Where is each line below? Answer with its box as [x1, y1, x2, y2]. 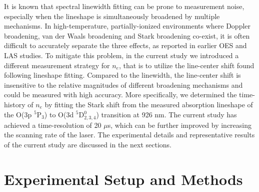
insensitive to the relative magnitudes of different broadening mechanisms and [4, 79, 243, 90]
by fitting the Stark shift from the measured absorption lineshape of [44, 99, 253, 109]
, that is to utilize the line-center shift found [118, 60, 254, 70]
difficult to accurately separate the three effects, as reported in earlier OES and [4, 40, 247, 51]
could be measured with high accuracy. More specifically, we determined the [4, 89, 237, 100]
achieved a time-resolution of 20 [4, 119, 101, 130]
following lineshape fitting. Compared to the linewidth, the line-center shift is [4, 70, 241, 80]
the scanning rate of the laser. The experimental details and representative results [4, 129, 255, 140]
